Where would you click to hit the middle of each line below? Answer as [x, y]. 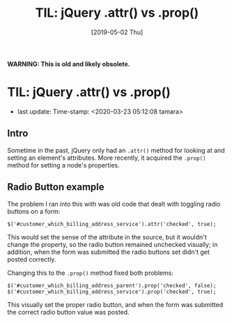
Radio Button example [56, 187]
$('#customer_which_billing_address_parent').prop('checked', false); [112, 285]
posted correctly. [32, 259]
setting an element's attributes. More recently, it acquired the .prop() [107, 158]
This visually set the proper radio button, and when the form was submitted [115, 304]
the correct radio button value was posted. [69, 312]
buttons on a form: [34, 211]
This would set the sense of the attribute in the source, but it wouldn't [107, 237]
